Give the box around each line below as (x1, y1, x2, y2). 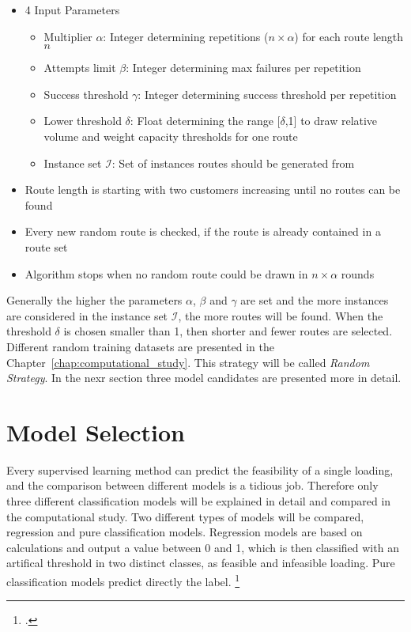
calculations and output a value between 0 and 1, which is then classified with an (6, 539, 399, 555)
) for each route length (294, 28, 404, 44)
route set (25, 238, 68, 255)
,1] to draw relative (285, 112, 378, 129)
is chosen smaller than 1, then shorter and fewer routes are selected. (63, 323, 393, 339)
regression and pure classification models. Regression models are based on (6, 524, 363, 540)
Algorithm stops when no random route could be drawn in (25, 265, 308, 282)
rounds (341, 265, 375, 282)
